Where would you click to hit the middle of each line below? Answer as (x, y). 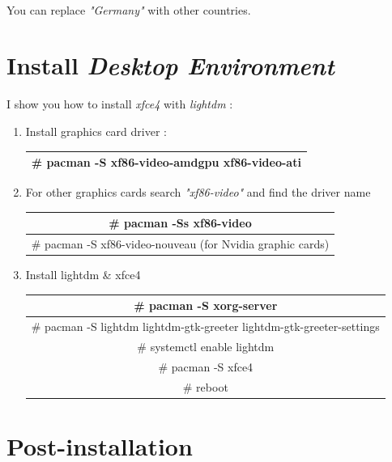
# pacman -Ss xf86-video (180, 223)
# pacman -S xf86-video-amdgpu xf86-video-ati (166, 162)
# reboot (205, 386)
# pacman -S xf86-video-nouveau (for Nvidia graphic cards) (180, 244)
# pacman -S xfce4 (206, 366)
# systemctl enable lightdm (206, 346)
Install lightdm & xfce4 (83, 275)
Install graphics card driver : (96, 131)
